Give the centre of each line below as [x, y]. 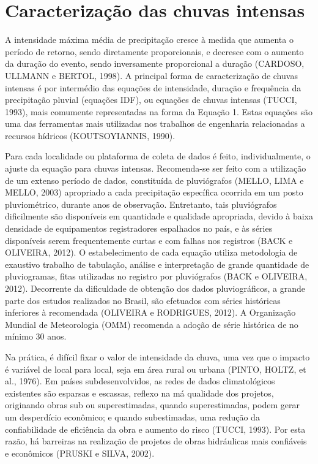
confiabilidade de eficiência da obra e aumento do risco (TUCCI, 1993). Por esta [155, 429]
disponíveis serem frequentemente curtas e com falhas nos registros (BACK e [149, 240]
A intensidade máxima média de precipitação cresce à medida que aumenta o [149, 40]
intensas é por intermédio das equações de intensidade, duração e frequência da [153, 87]
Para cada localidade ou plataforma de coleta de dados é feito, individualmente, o [158, 156]
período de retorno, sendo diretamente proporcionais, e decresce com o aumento [154, 51]
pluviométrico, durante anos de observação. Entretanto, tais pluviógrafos [141, 204]
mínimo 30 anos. [36, 336]
